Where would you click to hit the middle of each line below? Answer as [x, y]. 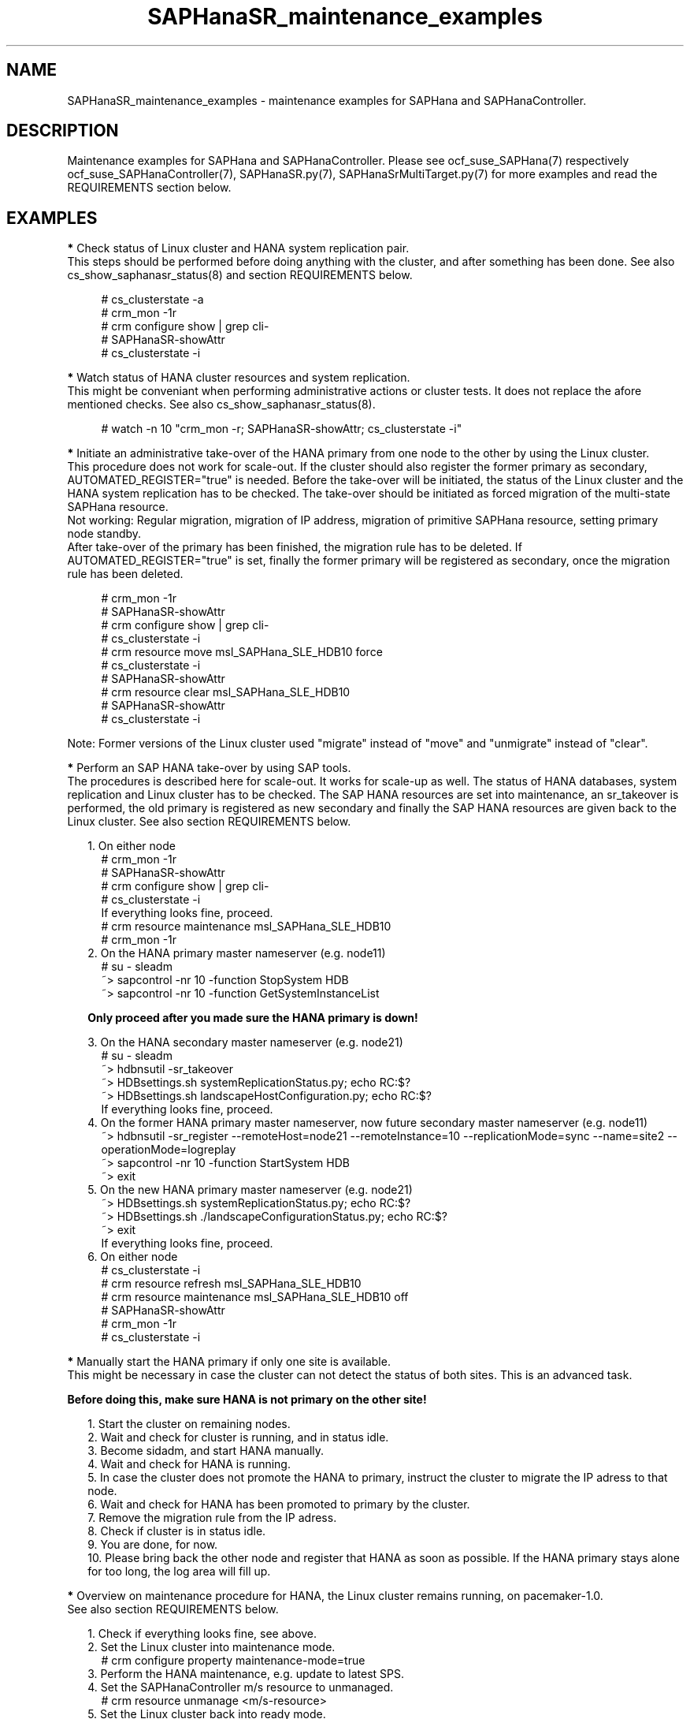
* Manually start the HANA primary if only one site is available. [229, 1362]
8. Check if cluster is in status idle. [177, 1531]
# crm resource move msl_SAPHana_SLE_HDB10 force [242, 652]
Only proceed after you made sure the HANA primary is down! [253, 1018]
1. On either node [132, 846]
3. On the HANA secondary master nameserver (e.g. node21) [245, 1042]
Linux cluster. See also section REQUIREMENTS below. [209, 822]
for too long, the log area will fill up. [179, 1572]
